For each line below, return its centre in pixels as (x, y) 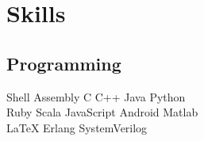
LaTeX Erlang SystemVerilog (77, 127)
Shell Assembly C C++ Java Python (96, 96)
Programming (64, 63)
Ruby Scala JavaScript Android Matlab (102, 112)
